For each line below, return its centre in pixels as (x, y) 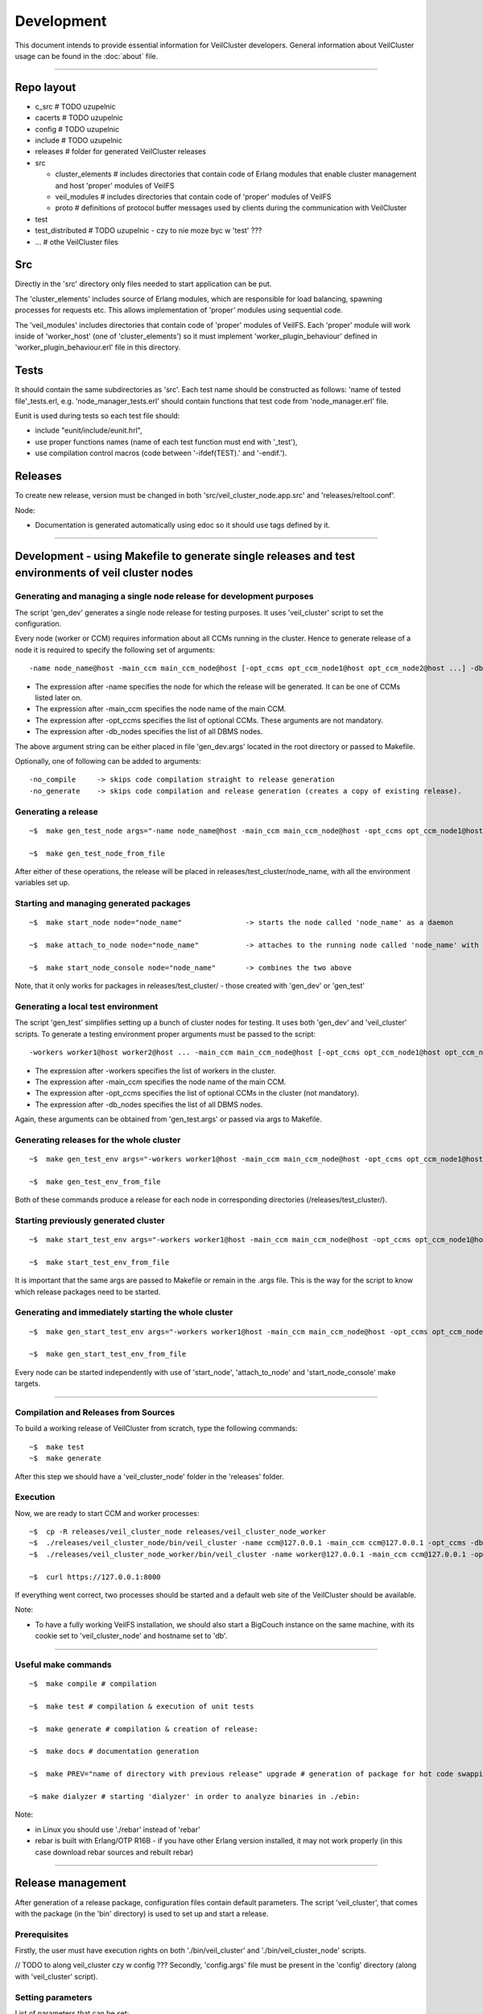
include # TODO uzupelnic (78, 140)
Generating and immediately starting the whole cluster (124, 1312)
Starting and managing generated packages (103, 904)
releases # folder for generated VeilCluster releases (121, 151)
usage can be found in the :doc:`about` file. (87, 56)
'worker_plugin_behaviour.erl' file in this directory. (98, 347)
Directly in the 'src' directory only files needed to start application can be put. (143, 284)
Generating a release (56, 811)
